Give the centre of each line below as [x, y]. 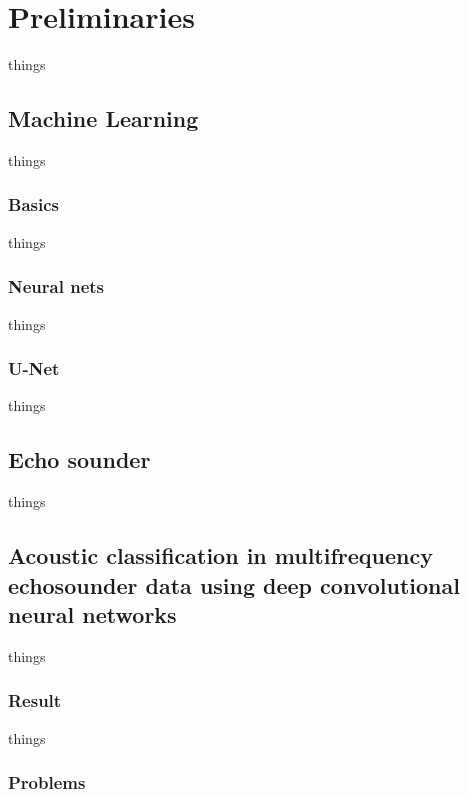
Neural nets [56, 286]
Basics [33, 204]
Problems [47, 782]
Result [35, 700]
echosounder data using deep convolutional [234, 584]
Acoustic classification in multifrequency [220, 555]
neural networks [92, 613]
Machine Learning [103, 118]
